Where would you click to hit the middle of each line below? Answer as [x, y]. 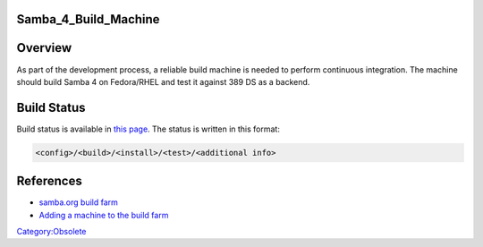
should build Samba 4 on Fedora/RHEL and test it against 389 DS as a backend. [163, 81]
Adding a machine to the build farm [104, 215]
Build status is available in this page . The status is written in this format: [148, 129]
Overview [44, 48]
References [49, 181]
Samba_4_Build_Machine [88, 19]
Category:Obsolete [51, 232]
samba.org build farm [78, 202]
